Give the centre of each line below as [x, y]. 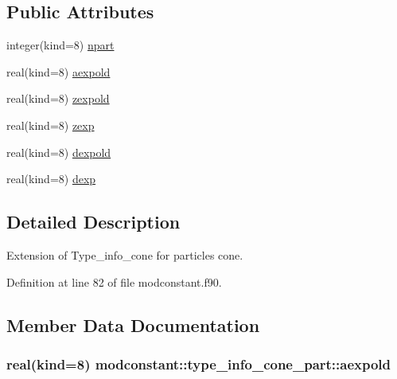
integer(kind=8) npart [60, 45]
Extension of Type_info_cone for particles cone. [125, 254]
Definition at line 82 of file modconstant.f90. [114, 281]
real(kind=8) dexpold [59, 152]
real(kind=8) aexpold [58, 71]
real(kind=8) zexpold [58, 98]
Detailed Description [93, 222]
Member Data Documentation [133, 324]
